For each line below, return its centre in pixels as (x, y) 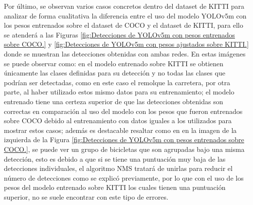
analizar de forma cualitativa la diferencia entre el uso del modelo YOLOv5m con (125, 15)
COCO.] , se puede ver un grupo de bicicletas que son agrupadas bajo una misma (124, 149)
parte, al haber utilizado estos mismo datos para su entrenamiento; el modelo (119, 92)
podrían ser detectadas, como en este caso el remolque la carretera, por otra (117, 82)
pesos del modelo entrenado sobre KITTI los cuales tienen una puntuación (115, 187)
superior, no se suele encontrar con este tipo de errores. (86, 196)
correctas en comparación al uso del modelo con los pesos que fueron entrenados (123, 111)
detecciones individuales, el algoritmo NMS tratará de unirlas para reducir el (118, 168)
